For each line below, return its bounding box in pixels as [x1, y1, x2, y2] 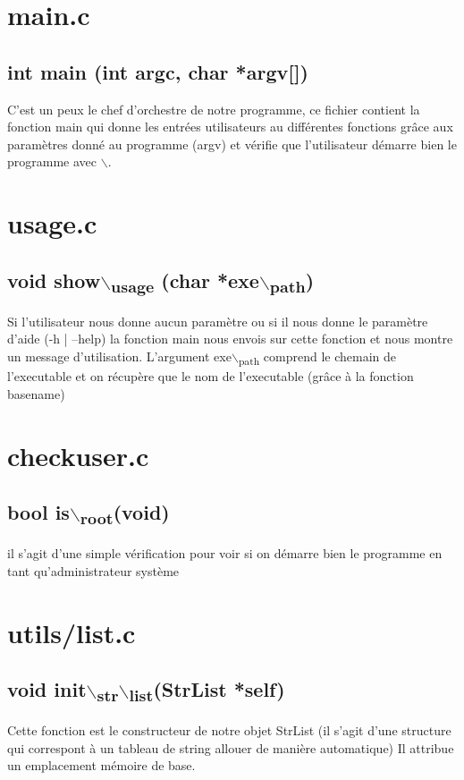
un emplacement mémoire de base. [7, 756, 196, 775]
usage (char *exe [111, 266, 259, 297]
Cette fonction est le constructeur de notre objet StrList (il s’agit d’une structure [7, 721, 451, 740]
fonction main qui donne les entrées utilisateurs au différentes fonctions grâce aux [7, 117, 453, 136]
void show [7, 266, 101, 293]
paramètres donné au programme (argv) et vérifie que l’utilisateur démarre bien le [7, 134, 457, 153]
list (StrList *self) [129, 675, 285, 707]
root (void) [80, 498, 170, 530]
